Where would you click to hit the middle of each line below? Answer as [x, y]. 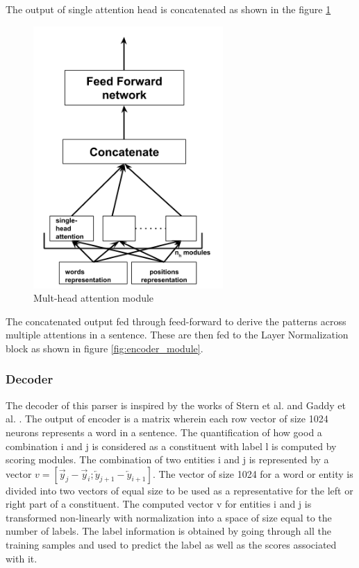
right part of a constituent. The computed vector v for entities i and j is [159, 504]
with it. [22, 558]
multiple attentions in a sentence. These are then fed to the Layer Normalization [177, 335]
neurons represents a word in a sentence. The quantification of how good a [164, 432]
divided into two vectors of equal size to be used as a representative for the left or [179, 490]
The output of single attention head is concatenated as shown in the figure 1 [168, 9]
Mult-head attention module [94, 298]
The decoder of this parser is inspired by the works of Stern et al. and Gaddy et [176, 405]
